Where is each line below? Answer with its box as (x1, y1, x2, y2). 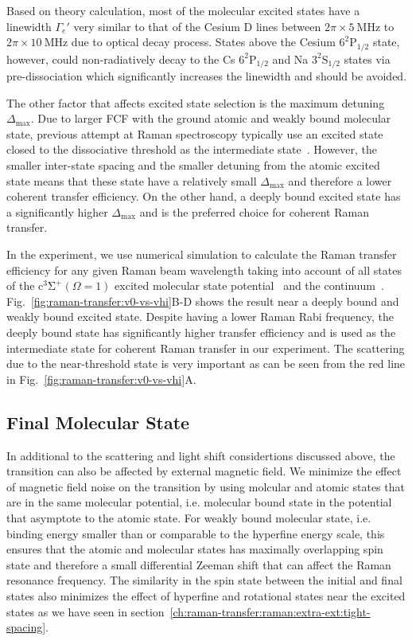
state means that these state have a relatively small (6, 172, 257, 189)
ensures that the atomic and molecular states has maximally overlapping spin (6, 541, 383, 557)
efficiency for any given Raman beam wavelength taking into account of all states (6, 261, 402, 278)
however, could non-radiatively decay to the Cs (6, 50, 235, 67)
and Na (272, 50, 309, 67)
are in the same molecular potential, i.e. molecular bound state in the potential (6, 494, 392, 510)
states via (344, 50, 391, 67)
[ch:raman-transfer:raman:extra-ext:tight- (169, 603, 371, 620)
